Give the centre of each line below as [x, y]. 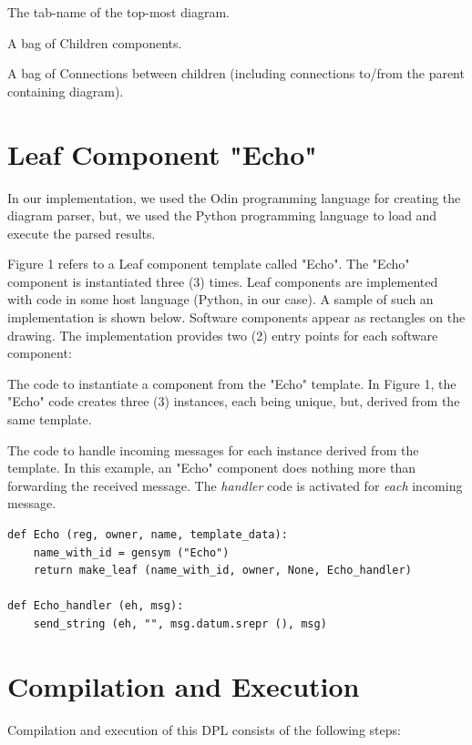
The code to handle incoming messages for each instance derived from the [213, 449]
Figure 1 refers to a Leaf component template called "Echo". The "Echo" [209, 264]
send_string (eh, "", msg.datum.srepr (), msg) [180, 623]
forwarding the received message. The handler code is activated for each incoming [235, 485]
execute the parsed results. [82, 233]
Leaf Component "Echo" [162, 153]
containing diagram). [66, 91]
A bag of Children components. [95, 42]
